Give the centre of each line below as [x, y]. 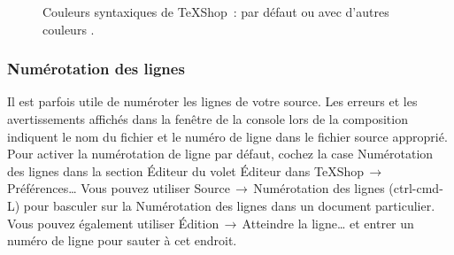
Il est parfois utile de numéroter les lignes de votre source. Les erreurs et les [212, 101]
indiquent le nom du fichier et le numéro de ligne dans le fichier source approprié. [227, 136]
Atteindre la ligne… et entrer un [328, 223]
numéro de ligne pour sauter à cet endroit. [122, 240]
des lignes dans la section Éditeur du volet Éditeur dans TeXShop [186, 170]
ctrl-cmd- [418, 188]
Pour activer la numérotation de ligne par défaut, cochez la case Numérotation [220, 154]
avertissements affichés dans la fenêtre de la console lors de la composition [208, 119]
